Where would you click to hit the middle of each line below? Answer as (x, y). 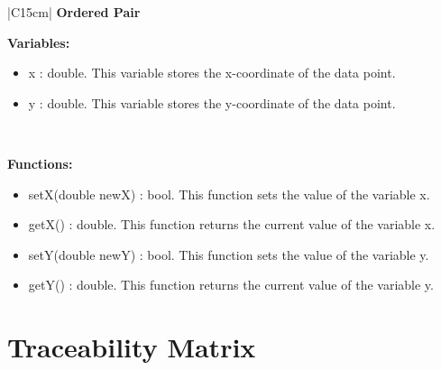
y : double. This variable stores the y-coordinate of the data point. (212, 102)
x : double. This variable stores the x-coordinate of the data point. (212, 73)
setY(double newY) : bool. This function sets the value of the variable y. (229, 254)
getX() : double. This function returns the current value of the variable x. (232, 224)
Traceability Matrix (132, 347)
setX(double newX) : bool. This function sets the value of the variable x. (229, 194)
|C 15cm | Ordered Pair (74, 12)
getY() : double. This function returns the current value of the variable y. (231, 285)
